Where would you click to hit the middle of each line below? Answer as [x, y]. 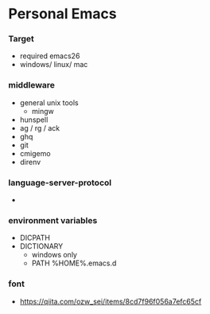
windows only [54, 255]
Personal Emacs [62, 14]
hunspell [34, 120]
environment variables [53, 220]
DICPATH [35, 238]
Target [21, 39]
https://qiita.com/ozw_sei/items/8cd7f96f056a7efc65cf [111, 301]
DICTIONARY [41, 246]
